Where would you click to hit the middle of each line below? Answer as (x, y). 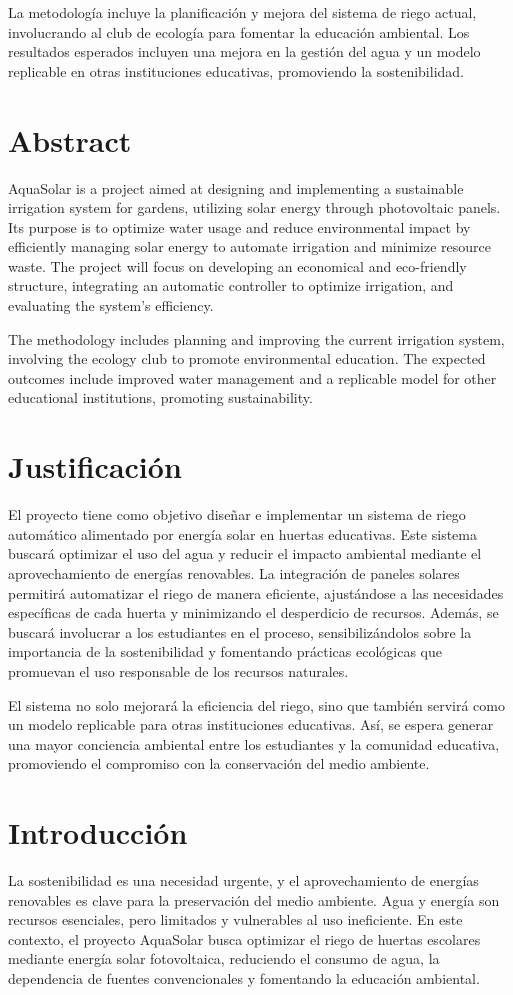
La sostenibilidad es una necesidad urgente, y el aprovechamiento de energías (243, 880)
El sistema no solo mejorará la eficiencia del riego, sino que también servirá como (256, 704)
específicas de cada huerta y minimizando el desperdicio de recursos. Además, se (253, 612)
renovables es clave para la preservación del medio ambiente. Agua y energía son (254, 899)
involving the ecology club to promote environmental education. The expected (247, 358)
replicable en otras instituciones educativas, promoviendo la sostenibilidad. (236, 70)
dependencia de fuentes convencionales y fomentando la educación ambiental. (244, 977)
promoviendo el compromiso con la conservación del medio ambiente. (219, 763)
